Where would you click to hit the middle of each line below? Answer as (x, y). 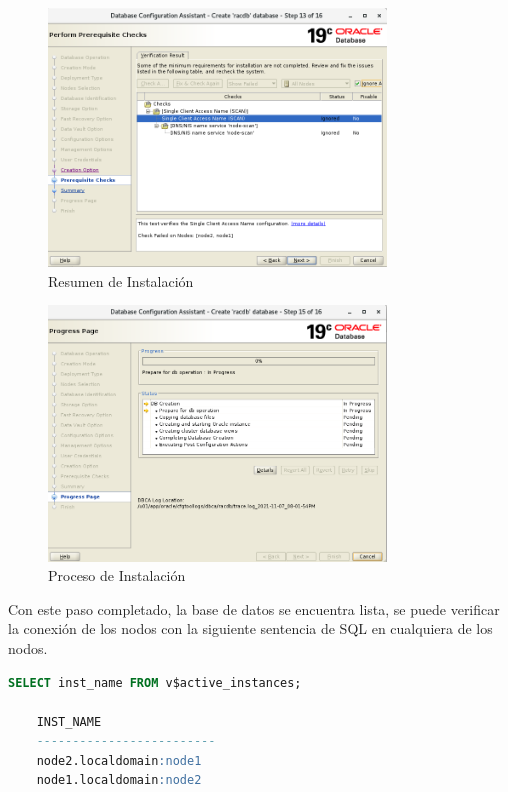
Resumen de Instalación (121, 280)
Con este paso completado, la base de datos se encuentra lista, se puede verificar (254, 608)
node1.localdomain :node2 (119, 780)
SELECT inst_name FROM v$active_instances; (155, 682)
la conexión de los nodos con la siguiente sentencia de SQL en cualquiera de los (250, 628)
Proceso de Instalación (117, 575)
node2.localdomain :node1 (119, 760)
